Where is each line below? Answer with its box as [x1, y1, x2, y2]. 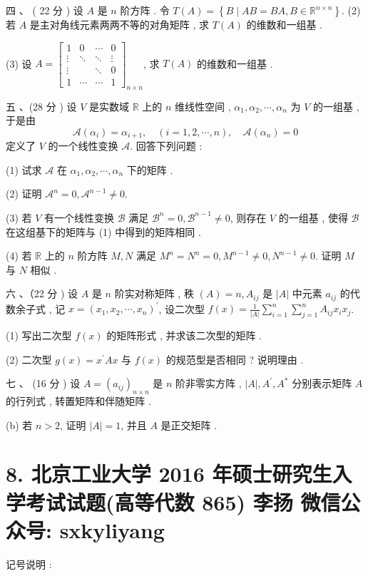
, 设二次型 [158, 301, 205, 316]
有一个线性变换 [44, 210, 115, 225]
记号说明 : [6, 556, 52, 571]
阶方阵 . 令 [120, 3, 170, 17]
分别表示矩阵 [292, 376, 352, 391]
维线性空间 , [175, 98, 231, 113]
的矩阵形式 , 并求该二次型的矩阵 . [106, 328, 262, 343]
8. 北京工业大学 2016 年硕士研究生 [6, 459, 332, 488]
